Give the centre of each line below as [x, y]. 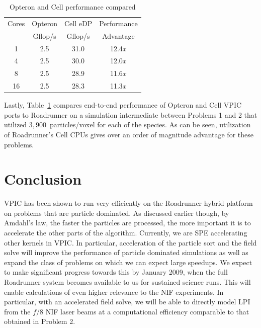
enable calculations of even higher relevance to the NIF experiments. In [114, 292]
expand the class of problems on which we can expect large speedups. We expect [128, 262]
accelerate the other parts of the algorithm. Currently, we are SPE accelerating [126, 233]
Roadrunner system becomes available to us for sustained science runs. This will [127, 282]
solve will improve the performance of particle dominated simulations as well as [126, 252]
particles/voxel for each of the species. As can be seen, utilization [150, 125]
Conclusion [43, 179]
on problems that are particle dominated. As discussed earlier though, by [117, 213]
